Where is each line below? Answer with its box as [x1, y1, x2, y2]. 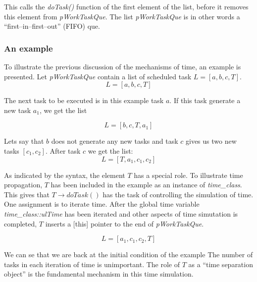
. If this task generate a [169, 95, 241, 106]
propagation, [4, 179, 43, 190]
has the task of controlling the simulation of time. [103, 189, 254, 199]
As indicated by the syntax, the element [4, 169, 125, 180]
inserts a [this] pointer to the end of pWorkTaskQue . [45, 218, 204, 228]
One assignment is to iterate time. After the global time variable [4, 199, 200, 209]
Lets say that [4, 136, 44, 146]
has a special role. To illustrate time [134, 169, 243, 180]
